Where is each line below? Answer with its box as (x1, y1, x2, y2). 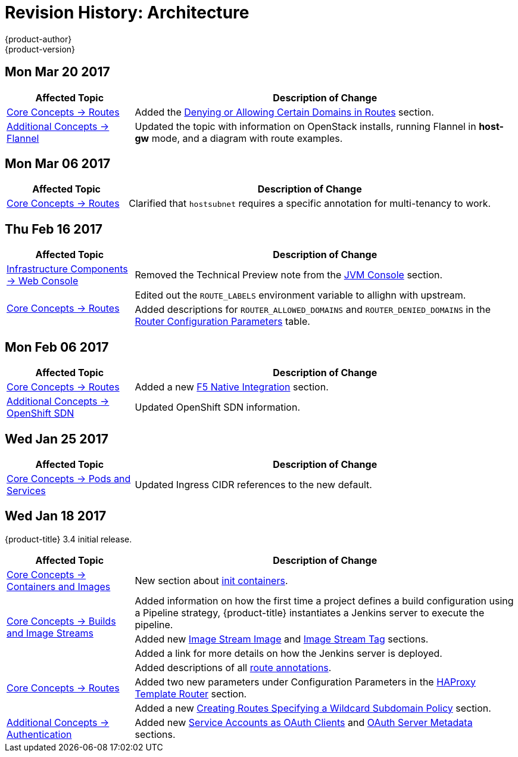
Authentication (7, 728, 72, 740)
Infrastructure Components (7, 263, 128, 275)
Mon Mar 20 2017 (5, 64, 110, 80)
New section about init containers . (135, 574, 288, 587)
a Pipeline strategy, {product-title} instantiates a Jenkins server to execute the (135, 606, 485, 619)
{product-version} (5, 44, 76, 54)
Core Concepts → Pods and (7, 472, 131, 485)
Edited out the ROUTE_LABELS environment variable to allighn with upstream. (135, 289, 466, 302)
